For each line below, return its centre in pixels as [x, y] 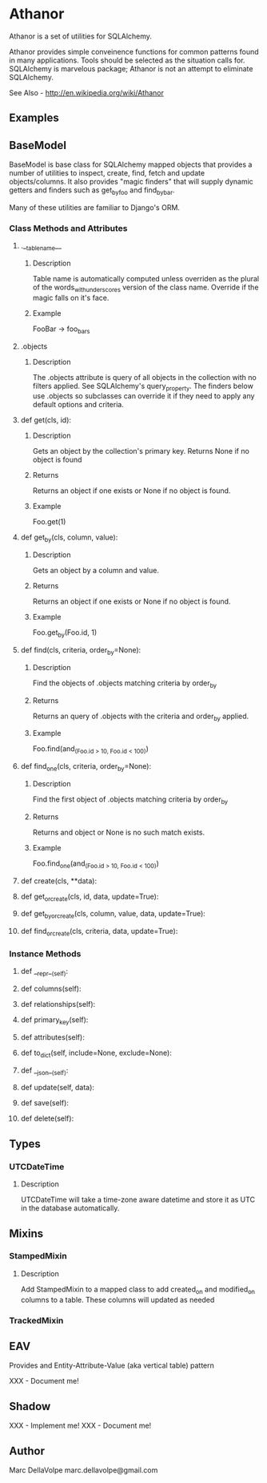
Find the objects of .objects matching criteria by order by [125, 684]
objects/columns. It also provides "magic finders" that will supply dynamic [132, 182]
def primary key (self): [54, 1020]
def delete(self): [47, 1118]
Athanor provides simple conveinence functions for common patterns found [134, 51]
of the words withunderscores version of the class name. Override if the [145, 288]
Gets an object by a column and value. [96, 571]
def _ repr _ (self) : [44, 972]
